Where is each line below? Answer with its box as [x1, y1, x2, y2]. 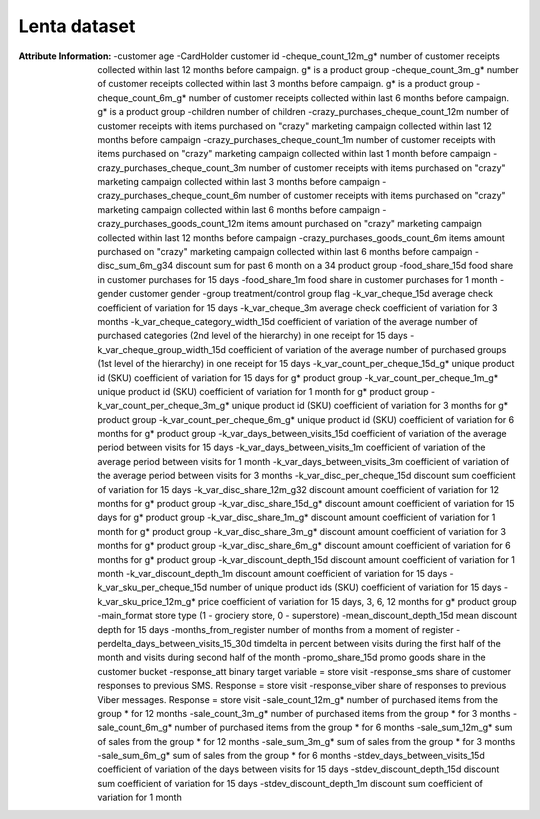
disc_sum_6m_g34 [97, 260, 174, 272]
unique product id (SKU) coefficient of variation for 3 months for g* [231, 400, 509, 412]
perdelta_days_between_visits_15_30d [97, 637, 252, 649]
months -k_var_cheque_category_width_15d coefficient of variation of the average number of [97, 315, 479, 327]
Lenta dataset [18, 15, 136, 37]
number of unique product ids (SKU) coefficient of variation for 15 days [209, 581, 502, 594]
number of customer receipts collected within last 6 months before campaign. [188, 91, 510, 104]
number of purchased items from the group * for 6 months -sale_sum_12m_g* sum [174, 721, 513, 734]
